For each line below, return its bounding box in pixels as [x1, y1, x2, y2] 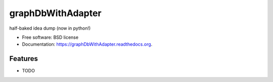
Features [9, 54, 38, 63]
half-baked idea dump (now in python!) [9, 25, 91, 31]
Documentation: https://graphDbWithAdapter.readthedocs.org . [22, 41, 153, 47]
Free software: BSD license [22, 34, 78, 40]
